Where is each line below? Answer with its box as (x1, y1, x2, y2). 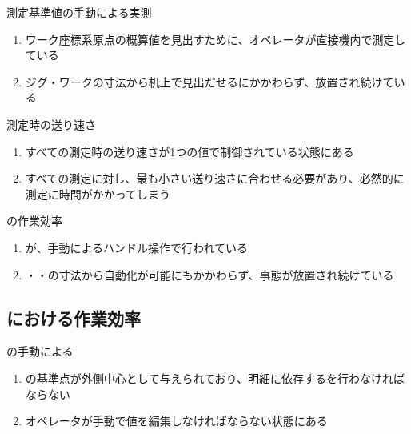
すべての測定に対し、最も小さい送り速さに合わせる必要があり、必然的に (25, 170, 405, 187)
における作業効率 (6, 305, 141, 330)
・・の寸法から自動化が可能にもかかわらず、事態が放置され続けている (25, 266, 394, 283)
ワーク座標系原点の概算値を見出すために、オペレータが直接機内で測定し (25, 30, 406, 47)
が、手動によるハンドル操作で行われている (25, 239, 248, 255)
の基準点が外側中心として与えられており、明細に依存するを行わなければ (25, 369, 405, 386)
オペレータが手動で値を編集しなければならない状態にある (25, 412, 328, 429)
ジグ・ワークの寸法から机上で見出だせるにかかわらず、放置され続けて (25, 73, 394, 90)
